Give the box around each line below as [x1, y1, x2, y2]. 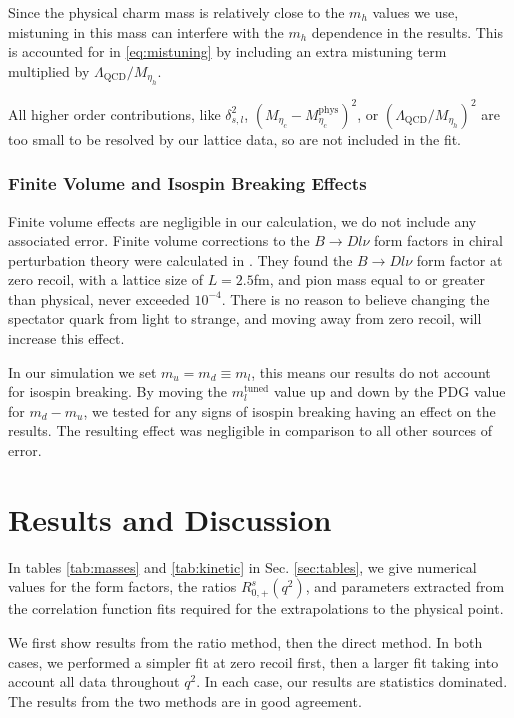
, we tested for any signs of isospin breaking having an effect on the [83, 400, 496, 421]
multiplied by [8, 60, 90, 81]
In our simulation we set [8, 361, 157, 382]
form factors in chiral [374, 230, 503, 251]
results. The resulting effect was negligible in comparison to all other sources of [8, 420, 493, 441]
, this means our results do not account [251, 361, 491, 382]
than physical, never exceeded [8, 288, 190, 309]
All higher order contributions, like [8, 103, 221, 124]
